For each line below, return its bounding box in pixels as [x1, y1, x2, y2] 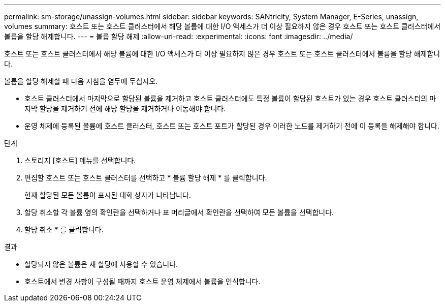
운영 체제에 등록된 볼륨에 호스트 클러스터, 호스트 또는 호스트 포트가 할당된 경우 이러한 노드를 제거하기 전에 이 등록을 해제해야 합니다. [24, 121, 440, 130]
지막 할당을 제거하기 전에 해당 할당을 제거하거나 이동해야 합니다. [24, 104, 226, 113]
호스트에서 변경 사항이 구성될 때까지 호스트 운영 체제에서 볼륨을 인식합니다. [24, 277, 261, 286]
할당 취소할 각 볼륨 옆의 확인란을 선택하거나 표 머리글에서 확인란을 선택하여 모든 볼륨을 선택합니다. [24, 208, 334, 217]
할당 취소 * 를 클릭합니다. [24, 225, 104, 234]
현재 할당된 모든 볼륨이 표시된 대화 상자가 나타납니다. [24, 191, 191, 199]
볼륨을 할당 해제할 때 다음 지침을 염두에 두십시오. [4, 77, 158, 85]
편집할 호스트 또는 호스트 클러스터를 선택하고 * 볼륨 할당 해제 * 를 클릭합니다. [24, 173, 267, 182]
